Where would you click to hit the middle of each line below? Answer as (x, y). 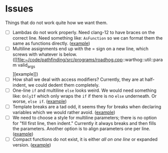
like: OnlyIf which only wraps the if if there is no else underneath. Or (85, 96)
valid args (26, 66)
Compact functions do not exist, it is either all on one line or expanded (85, 139)
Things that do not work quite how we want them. (56, 23)
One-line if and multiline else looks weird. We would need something (85, 90)
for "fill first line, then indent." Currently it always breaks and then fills (84, 123)
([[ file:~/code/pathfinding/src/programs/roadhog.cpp (67, 60)
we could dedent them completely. (64, 85)
